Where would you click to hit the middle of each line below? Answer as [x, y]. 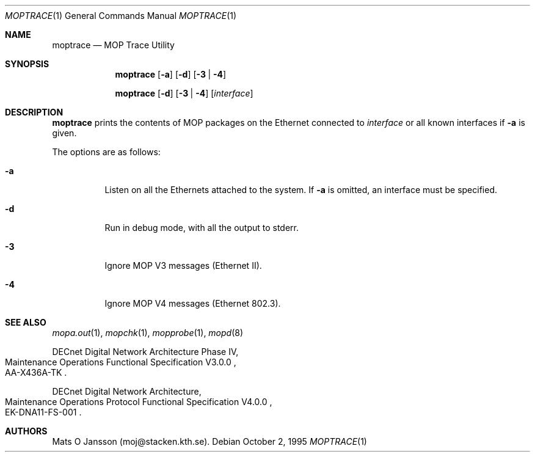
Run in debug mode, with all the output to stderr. [202, 228]
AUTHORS [26, 431]
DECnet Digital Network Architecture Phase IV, [145, 352]
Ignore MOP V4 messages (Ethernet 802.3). [193, 303]
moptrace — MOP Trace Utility [113, 45]
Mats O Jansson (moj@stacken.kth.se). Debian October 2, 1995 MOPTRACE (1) [209, 441]
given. [64, 133]
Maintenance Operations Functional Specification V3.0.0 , [121, 362]
